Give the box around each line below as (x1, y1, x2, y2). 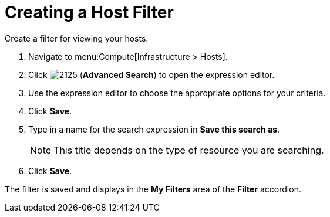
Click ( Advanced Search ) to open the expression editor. (28, 69, 275, 80)
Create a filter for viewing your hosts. (5, 33, 149, 43)
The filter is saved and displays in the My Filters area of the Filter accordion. (5, 184, 301, 194)
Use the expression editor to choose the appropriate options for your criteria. (28, 87, 326, 98)
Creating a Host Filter (5, 2, 174, 22)
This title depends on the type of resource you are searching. (53, 144, 324, 156)
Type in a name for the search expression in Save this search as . (28, 124, 280, 134)
